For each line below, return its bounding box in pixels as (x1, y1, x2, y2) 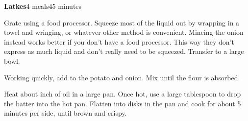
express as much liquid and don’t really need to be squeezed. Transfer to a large (4, 46, 244, 56)
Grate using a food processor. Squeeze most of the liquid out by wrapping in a (4, 17, 240, 27)
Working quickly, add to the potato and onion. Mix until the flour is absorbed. (4, 72, 240, 82)
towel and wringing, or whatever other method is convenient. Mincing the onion (4, 27, 244, 37)
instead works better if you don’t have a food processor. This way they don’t (4, 36, 234, 47)
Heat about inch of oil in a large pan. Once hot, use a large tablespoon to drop (4, 89, 241, 99)
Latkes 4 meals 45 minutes (4, 1, 82, 11)
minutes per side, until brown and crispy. (4, 108, 127, 118)
